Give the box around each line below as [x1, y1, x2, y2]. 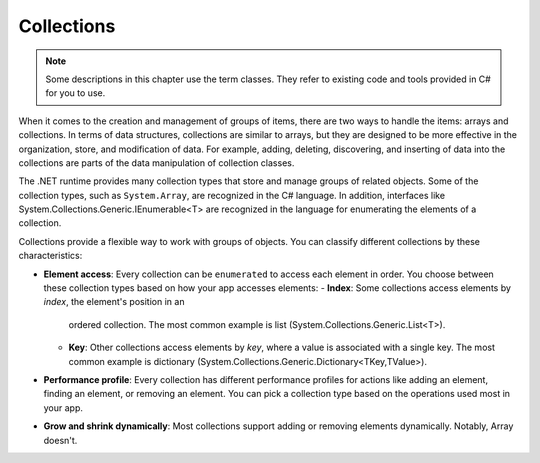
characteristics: [18, 250, 83, 262]
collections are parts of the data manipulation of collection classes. [18, 156, 295, 169]
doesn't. [43, 434, 78, 446]
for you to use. [45, 87, 106, 99]
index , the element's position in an [43, 296, 185, 308]
